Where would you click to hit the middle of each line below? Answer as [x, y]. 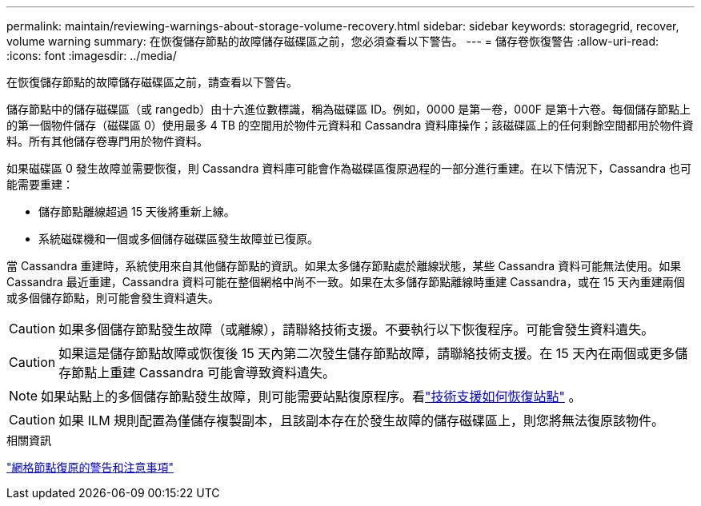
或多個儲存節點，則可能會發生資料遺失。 [113, 298]
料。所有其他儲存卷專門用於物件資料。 [107, 141]
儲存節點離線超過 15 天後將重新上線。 [137, 211]
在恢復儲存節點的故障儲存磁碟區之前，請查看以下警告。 [152, 82]
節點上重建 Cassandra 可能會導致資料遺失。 [204, 373]
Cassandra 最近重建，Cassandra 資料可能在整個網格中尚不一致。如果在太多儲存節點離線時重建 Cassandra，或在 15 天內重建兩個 [346, 282]
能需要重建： [40, 184]
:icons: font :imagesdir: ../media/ [92, 56]
